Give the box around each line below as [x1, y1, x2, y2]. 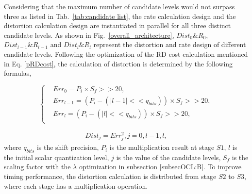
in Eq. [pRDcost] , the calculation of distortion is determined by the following [4, 58, 233, 68]
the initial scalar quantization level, [4, 152, 109, 162]
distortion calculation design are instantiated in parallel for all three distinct [4, 20, 231, 31]
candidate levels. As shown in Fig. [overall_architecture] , [4, 30, 174, 40]
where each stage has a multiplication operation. [4, 180, 148, 191]
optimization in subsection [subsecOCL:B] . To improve [79, 162, 241, 172]
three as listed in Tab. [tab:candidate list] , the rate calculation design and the [4, 11, 236, 21]
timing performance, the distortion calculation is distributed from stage [4, 171, 217, 181]
